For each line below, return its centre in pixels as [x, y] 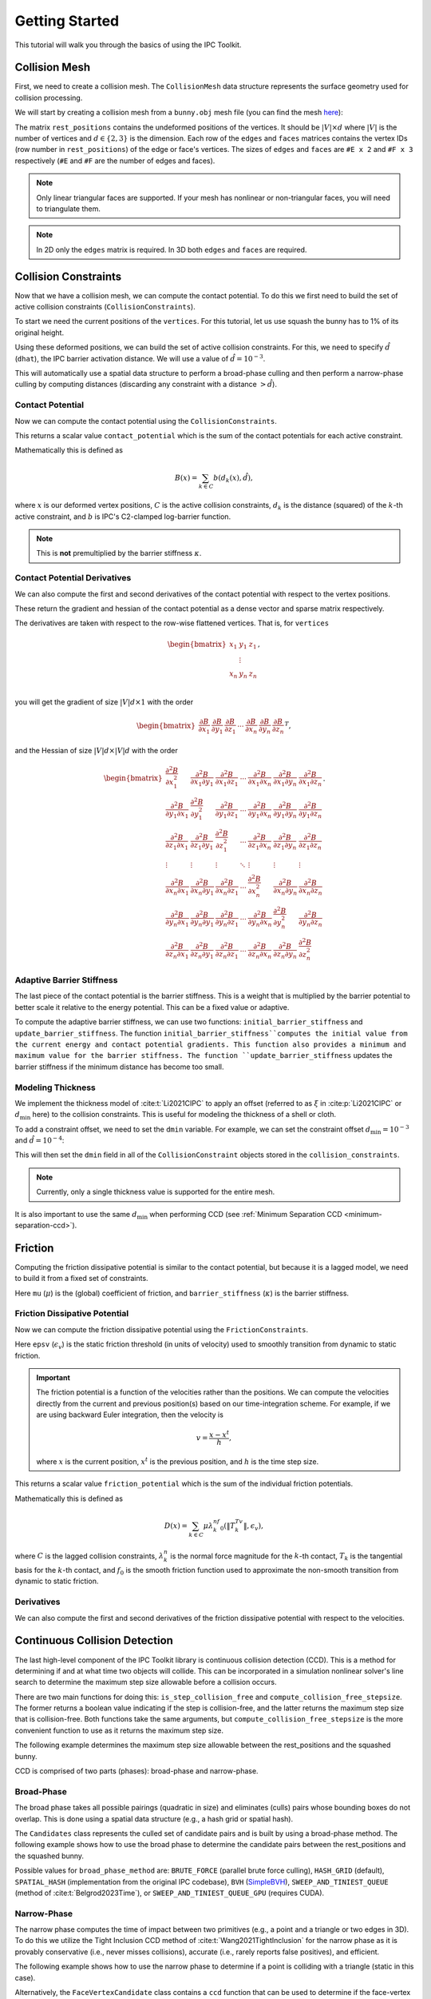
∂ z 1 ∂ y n [285, 846]
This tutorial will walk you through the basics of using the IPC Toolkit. [128, 45]
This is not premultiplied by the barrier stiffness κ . [119, 553]
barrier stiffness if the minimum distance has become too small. [119, 1067]
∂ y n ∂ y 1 [202, 924]
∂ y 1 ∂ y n [285, 814]
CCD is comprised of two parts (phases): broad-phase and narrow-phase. [136, 1771]
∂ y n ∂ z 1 [227, 924]
